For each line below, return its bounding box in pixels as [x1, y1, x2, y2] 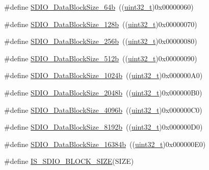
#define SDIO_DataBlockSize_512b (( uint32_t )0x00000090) [4, 53, 197, 63]
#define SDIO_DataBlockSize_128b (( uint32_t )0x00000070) [4, 18, 197, 29]
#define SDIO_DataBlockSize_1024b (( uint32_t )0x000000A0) [4, 70, 203, 81]
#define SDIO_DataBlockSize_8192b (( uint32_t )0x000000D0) [4, 122, 203, 132]
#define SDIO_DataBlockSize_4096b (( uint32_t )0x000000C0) [4, 104, 202, 115]
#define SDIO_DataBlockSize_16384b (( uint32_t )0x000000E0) [4, 138, 206, 149]
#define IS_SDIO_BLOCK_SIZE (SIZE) [4, 156, 134, 166]
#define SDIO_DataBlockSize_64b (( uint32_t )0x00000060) [4, 2, 194, 12]
